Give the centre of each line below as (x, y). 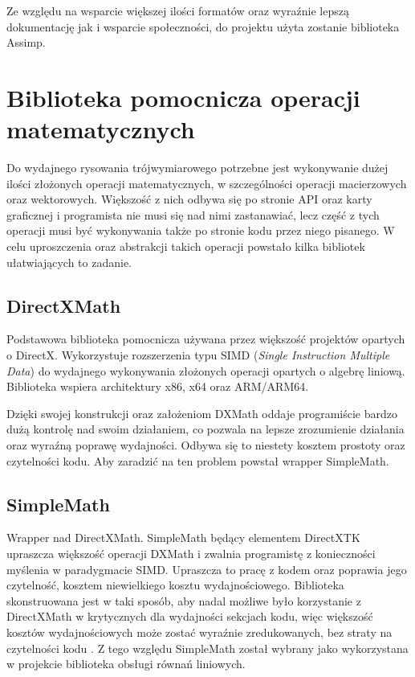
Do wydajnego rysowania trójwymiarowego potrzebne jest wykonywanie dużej (197, 168)
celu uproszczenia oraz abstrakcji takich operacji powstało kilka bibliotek (186, 246)
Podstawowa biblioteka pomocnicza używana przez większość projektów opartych (206, 339)
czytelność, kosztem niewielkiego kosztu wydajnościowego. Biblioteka (175, 585)
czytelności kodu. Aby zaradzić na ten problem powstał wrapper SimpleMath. (198, 460)
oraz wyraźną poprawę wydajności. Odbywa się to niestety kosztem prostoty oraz (206, 445)
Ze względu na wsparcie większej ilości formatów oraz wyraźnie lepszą (178, 10)
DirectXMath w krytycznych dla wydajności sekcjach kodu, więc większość (190, 616)
